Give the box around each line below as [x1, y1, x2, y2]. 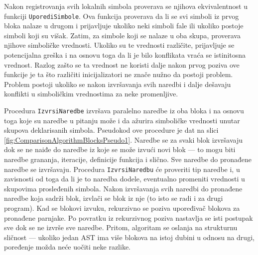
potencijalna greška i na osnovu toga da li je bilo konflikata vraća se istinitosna [4, 50, 246, 60]
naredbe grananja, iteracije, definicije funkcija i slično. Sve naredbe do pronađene [4, 154, 252, 165]
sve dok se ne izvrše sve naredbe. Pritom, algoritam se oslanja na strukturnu [4, 222, 238, 233]
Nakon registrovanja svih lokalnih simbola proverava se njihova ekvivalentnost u [4, 1, 248, 11]
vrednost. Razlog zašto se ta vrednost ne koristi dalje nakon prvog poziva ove [4, 59, 240, 70]
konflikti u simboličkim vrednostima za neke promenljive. [4, 88, 178, 99]
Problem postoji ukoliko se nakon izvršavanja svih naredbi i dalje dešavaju [4, 79, 231, 89]
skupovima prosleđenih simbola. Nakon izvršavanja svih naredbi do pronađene [4, 183, 243, 193]
